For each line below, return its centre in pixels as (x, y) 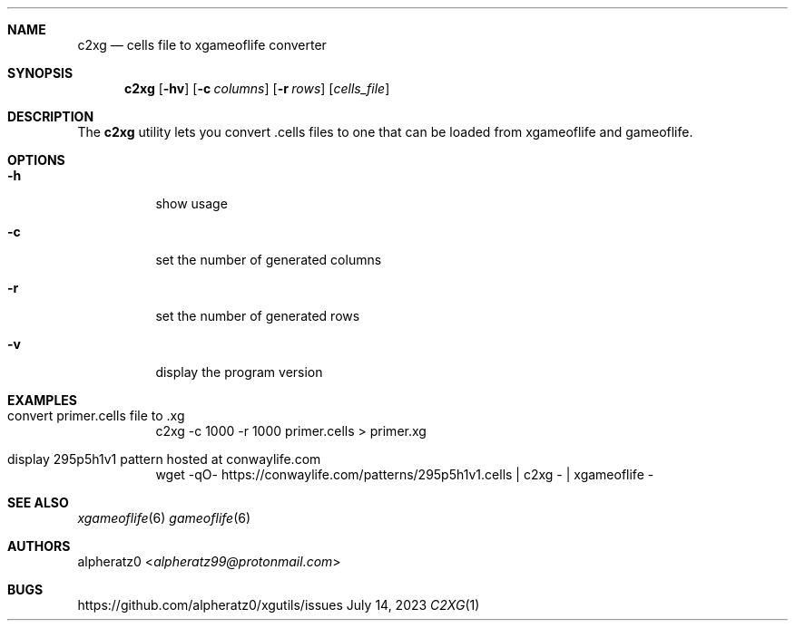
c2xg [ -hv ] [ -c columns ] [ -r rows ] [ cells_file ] (257, 88)
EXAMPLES (42, 400)
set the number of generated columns (269, 260)
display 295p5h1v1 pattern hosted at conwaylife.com (164, 459)
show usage (191, 203)
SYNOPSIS (40, 73)
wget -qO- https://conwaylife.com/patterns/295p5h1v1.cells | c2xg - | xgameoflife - (405, 474)
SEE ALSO (38, 502)
